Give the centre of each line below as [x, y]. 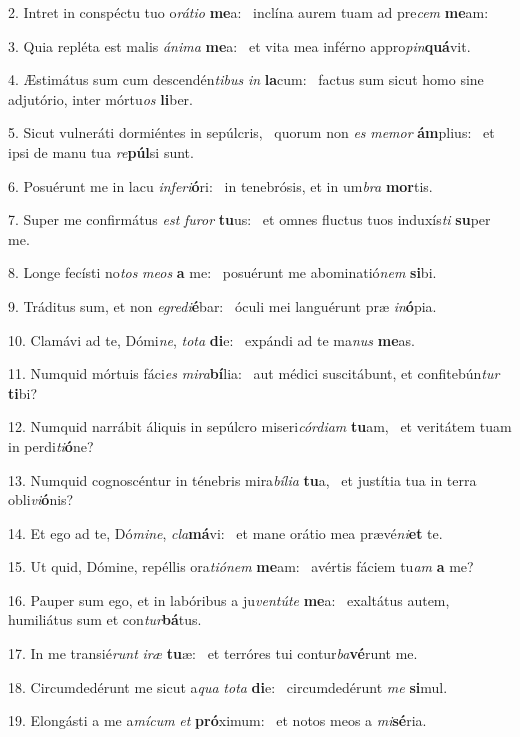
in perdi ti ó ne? [51, 445]
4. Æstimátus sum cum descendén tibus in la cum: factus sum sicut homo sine [246, 79]
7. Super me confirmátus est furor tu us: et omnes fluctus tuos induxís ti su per [249, 219]
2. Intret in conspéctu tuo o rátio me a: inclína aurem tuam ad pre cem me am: [248, 12]
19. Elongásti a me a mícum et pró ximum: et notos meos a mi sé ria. [217, 720]
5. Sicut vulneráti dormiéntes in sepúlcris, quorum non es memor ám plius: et [251, 132]
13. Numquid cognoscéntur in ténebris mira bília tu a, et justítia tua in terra [242, 479]
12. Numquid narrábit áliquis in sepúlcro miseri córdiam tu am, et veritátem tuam [260, 426]
